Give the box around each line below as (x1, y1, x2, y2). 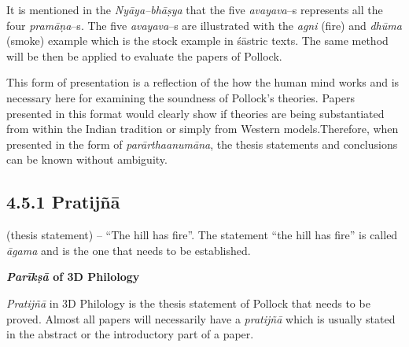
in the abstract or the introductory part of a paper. (6, 326, 254, 342)
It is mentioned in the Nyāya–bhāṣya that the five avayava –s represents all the (6, 2, 383, 17)
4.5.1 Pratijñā (6, 190, 120, 214)
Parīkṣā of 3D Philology (6, 268, 140, 285)
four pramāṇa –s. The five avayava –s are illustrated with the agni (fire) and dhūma (6, 17, 402, 33)
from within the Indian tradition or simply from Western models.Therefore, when (6, 120, 399, 137)
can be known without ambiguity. (6, 151, 168, 168)
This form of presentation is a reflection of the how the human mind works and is (6, 74, 400, 90)
